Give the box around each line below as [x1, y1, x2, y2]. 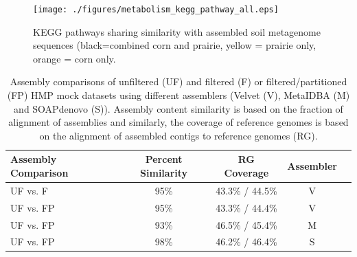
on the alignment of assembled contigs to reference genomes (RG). [39, 128, 318, 142]
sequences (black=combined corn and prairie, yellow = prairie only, [33, 38, 316, 52]
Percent [145, 152, 183, 166]
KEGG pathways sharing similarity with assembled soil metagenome [33, 24, 321, 38]
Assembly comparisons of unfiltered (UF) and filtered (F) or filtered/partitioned [10, 74, 347, 89]
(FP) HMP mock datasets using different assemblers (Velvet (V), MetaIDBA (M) [7, 88, 350, 102]
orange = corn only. [33, 51, 116, 65]
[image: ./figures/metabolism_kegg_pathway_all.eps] [33, 5, 279, 14]
